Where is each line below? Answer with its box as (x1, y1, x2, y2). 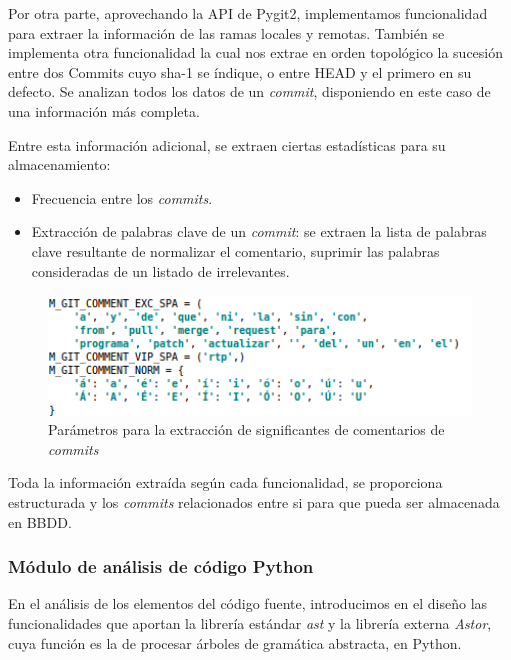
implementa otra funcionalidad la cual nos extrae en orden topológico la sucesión (8, 42, 504, 63)
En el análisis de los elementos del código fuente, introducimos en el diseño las (8, 593, 488, 614)
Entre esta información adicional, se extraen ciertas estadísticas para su (8, 134, 446, 155)
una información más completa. (8, 100, 200, 121)
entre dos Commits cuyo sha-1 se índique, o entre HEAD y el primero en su (8, 61, 472, 82)
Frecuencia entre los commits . (31, 187, 213, 208)
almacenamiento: (8, 154, 111, 175)
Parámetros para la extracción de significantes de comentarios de (48, 419, 445, 440)
